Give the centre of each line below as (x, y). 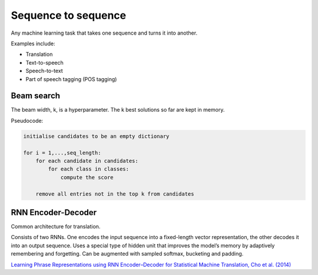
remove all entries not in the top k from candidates (115, 194)
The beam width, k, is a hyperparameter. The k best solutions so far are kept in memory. (118, 110)
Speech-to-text (44, 71)
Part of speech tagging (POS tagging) (71, 79)
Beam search (36, 96)
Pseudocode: (27, 120)
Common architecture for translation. (56, 227)
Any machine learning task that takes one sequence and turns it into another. (104, 33)
